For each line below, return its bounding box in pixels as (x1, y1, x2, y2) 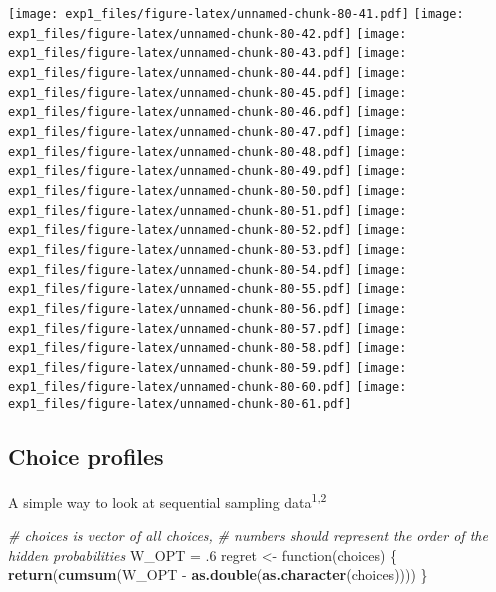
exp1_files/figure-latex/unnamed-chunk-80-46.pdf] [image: (8, 105, 407, 120)
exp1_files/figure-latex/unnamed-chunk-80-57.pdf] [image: (8, 321, 407, 336)
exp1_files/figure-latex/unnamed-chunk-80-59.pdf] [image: (8, 360, 407, 375)
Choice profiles (8, 441, 164, 472)
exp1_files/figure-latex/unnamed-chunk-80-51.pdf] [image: (8, 203, 407, 218)
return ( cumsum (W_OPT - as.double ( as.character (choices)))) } (8, 564, 428, 585)
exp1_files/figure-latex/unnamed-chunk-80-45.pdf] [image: (8, 85, 407, 100)
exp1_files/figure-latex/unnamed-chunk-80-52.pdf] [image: (8, 223, 407, 238)
